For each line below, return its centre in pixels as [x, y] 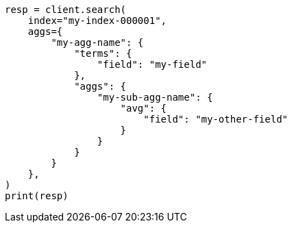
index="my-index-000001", [97, 21]
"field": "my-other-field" [216, 119]
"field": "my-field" [152, 64]
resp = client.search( [66, 10]
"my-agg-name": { [97, 42]
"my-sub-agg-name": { [155, 97]
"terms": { [103, 53]
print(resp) [37, 196]
